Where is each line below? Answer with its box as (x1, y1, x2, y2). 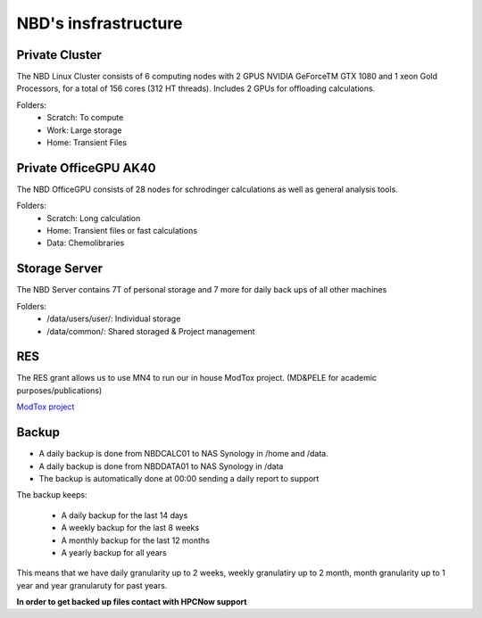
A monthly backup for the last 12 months (61, 535, 210, 546)
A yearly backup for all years (61, 547, 167, 557)
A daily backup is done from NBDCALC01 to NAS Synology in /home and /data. (38, 449, 329, 459)
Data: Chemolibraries (46, 237, 125, 249)
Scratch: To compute (46, 112, 124, 123)
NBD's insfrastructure (16, 13, 183, 33)
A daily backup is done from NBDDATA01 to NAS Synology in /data (38, 460, 284, 472)
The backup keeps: (16, 490, 88, 500)
